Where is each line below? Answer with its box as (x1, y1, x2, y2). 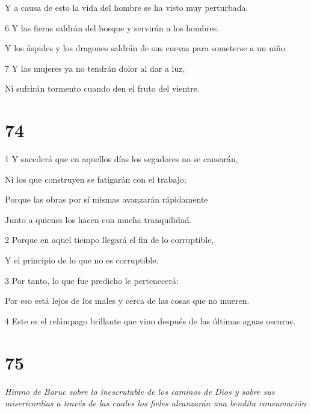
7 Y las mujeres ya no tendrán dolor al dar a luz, (5, 61, 185, 74)
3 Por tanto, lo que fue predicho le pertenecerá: (5, 274, 179, 286)
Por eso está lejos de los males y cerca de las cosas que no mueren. (5, 294, 250, 307)
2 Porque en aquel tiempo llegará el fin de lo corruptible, (5, 233, 214, 246)
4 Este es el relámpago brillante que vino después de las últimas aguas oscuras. (5, 314, 295, 327)
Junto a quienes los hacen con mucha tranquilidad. (5, 213, 192, 225)
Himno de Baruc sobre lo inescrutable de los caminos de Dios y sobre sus (5, 385, 275, 397)
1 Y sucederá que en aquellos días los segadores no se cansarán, (5, 153, 238, 165)
